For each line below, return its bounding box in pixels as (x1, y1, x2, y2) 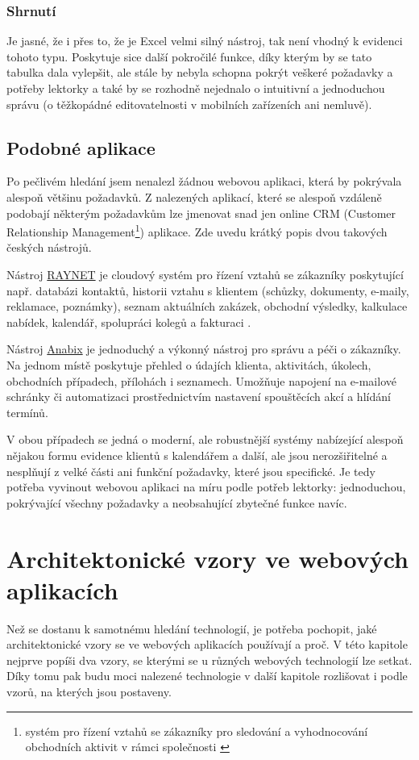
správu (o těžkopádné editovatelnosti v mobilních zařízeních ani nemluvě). (6, 95, 372, 112)
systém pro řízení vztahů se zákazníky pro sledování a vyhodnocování (25, 722, 368, 739)
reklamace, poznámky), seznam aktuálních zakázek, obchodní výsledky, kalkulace (6, 298, 408, 315)
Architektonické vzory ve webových (6, 541, 409, 574)
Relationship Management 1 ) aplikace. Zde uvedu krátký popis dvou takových (6, 221, 388, 240)
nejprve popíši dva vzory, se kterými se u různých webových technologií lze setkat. (6, 651, 413, 668)
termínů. (6, 403, 48, 420)
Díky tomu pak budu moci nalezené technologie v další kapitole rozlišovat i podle (6, 667, 408, 684)
